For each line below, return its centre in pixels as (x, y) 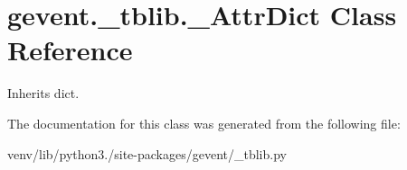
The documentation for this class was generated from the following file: (204, 123)
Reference (70, 50)
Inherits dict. (43, 93)
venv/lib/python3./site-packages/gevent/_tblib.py (147, 153)
